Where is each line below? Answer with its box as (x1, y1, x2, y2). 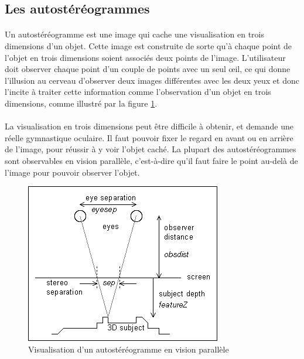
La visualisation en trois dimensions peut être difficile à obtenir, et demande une (5, 120, 294, 132)
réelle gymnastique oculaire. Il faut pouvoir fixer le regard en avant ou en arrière (5, 131, 293, 143)
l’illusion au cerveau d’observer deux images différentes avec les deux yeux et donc (5, 74, 299, 86)
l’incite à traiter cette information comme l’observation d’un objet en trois (5, 86, 271, 98)
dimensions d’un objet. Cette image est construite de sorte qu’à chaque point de (5, 39, 292, 52)
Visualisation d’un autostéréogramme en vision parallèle (28, 343, 229, 355)
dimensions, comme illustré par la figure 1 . (5, 97, 158, 109)
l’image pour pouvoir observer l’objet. (5, 166, 140, 178)
